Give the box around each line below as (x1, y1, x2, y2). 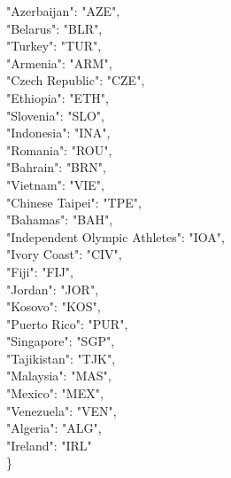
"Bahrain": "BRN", (6, 158, 106, 176)
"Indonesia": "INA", (6, 123, 111, 142)
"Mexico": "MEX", (6, 384, 104, 403)
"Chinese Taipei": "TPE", (6, 192, 142, 211)
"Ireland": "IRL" (6, 435, 92, 454)
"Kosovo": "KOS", (6, 297, 101, 316)
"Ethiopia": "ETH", (6, 88, 109, 106)
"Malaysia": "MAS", (6, 366, 112, 385)
